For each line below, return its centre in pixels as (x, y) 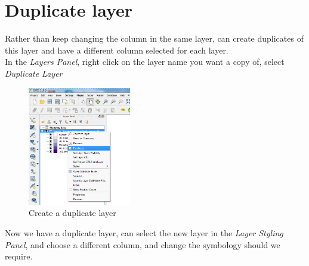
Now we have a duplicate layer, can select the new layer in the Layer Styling (144, 232)
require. (19, 256)
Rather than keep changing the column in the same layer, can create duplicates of (154, 38)
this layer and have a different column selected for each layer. (117, 50)
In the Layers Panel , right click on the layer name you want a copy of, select (145, 62)
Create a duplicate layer (72, 213)
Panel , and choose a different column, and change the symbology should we (143, 244)
